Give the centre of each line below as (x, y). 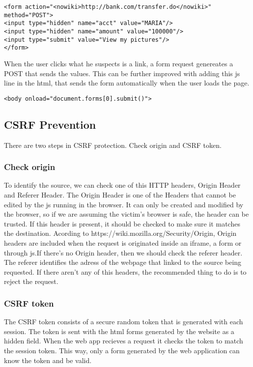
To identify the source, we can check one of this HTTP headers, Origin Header (122, 185)
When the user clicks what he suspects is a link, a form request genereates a (119, 63)
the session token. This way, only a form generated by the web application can (122, 350)
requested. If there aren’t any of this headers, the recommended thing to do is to (125, 271)
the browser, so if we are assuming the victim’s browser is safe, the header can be (126, 214)
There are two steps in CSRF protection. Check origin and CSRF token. (113, 145)
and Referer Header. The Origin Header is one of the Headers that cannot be (120, 194)
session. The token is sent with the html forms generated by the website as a (119, 331)
